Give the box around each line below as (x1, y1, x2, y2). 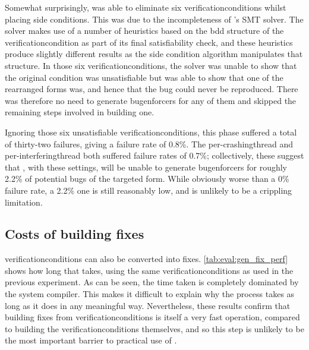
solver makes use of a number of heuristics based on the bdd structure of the (5, 24, 284, 37)
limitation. (5, 196, 43, 208)
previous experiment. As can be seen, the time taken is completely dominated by (5, 276, 299, 288)
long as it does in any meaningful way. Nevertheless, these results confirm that (5, 299, 291, 311)
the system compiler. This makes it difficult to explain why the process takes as (5, 288, 295, 300)
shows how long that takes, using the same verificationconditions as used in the (5, 264, 294, 276)
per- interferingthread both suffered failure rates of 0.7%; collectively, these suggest (5, 149, 304, 162)
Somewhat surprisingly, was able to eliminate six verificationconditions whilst (5, 1, 286, 13)
